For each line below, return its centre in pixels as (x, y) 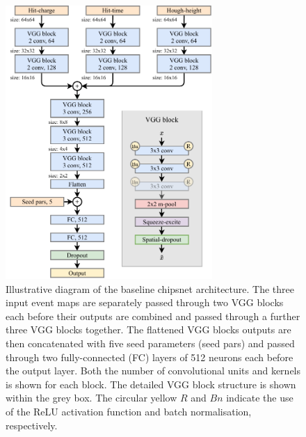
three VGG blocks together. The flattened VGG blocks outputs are (148, 329)
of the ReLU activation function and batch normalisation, (129, 411)
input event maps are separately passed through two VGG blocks (145, 302)
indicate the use (260, 398)
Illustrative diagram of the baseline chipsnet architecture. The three (150, 288)
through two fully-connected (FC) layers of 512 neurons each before (150, 357)
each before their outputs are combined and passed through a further (153, 316)
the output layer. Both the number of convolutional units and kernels (153, 371)
